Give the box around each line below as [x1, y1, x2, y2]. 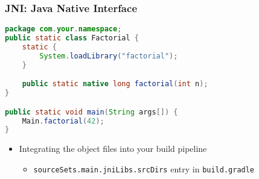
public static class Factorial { [5, 34, 139, 43]
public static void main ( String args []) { [5, 107, 178, 116]
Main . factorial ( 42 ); [22, 116, 104, 125]
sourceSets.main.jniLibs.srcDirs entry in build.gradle [33, 162, 255, 175]
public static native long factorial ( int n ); [22, 80, 208, 89]
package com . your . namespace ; [5, 25, 122, 34]
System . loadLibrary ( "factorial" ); [39, 51, 178, 60]
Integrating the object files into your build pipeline [19, 142, 207, 155]
